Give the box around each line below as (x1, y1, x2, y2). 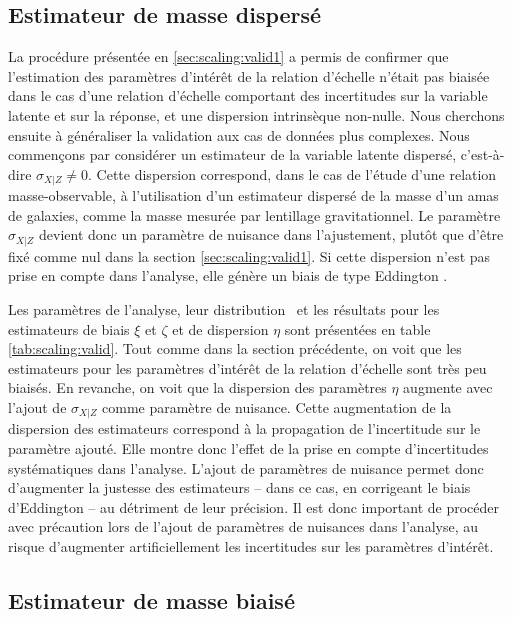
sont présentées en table (284, 318, 431, 339)
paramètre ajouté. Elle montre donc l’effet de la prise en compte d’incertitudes (8, 438, 489, 459)
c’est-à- (460, 144, 505, 165)
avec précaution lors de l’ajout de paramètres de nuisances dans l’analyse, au (8, 516, 478, 537)
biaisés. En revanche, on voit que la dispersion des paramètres (8, 377, 387, 398)
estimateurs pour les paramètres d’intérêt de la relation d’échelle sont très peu (8, 357, 487, 378)
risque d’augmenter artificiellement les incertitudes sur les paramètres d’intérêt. (8, 536, 494, 557)
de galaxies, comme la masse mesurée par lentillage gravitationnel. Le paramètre (8, 204, 501, 225)
